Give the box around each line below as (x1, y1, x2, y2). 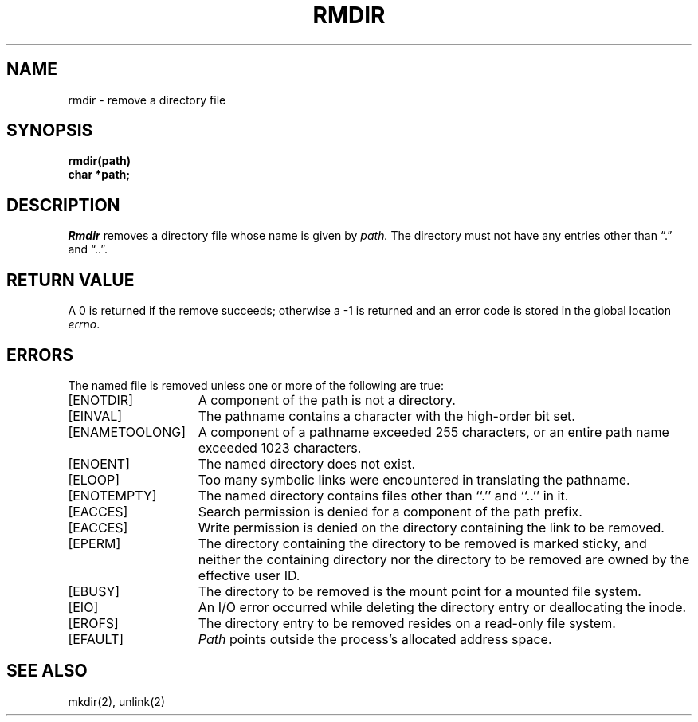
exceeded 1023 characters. (198, 439, 362, 456)
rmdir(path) (68, 154, 131, 168)
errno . (68, 317, 100, 332)
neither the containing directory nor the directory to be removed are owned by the (198, 551, 690, 567)
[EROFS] (68, 614, 119, 631)
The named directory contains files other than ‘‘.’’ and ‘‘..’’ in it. (198, 487, 569, 504)
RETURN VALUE (6, 269, 135, 290)
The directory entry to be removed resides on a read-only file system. (198, 614, 616, 631)
